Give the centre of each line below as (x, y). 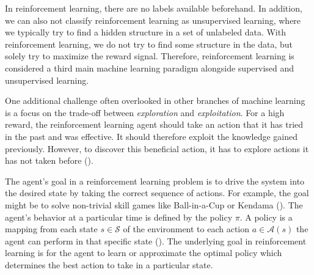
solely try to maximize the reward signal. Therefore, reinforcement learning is (150, 56)
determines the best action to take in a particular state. (109, 264)
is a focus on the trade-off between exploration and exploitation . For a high (145, 112)
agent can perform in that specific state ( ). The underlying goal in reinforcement (156, 240)
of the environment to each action (186, 229)
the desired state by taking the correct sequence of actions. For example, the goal (157, 193)
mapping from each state (51, 229)
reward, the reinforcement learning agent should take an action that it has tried (154, 124)
